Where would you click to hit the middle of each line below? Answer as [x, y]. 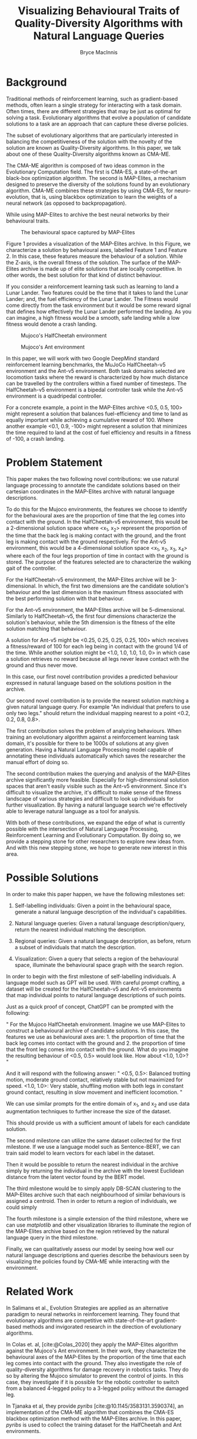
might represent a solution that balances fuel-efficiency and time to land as [97, 414]
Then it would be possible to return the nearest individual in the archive [92, 1164]
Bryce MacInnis [99, 52]
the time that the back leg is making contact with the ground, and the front [96, 536]
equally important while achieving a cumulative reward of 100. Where [90, 419]
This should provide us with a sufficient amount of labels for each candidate [98, 1123]
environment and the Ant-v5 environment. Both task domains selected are [96, 371]
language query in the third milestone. [52, 1237]
